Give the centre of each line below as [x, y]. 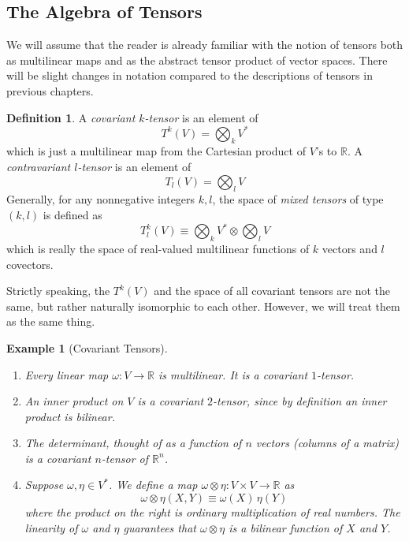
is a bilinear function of [286, 527]
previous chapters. [50, 90]
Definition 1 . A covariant [71, 117]
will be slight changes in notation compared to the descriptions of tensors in [190, 75]
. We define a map [153, 485]
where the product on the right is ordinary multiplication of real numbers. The [212, 512]
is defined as [73, 215]
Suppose [44, 485]
